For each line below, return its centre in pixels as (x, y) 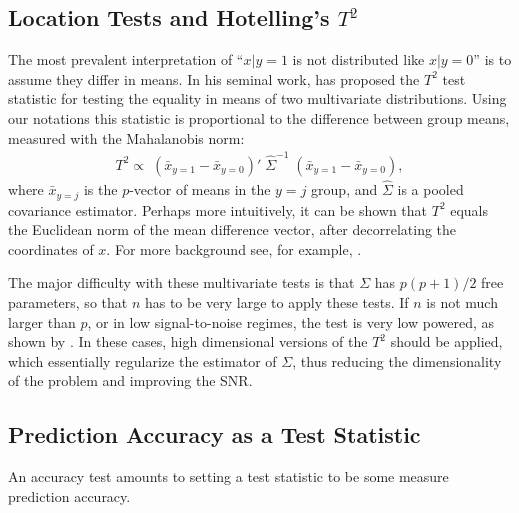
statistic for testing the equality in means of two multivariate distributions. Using (257, 98)
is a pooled (430, 189)
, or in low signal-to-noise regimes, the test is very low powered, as (291, 321)
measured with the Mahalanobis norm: (126, 137)
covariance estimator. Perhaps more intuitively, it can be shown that (218, 209)
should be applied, (446, 341)
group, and (344, 189)
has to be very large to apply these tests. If (276, 301)
